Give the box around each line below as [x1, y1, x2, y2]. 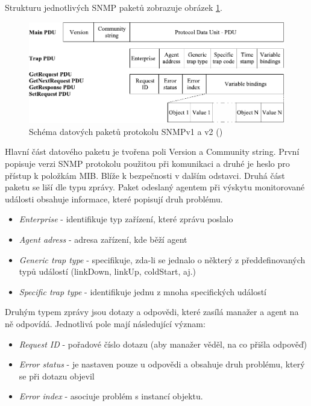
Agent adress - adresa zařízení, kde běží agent [19, 233, 187, 245]
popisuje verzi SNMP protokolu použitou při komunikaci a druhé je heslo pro [5, 157, 290, 169]
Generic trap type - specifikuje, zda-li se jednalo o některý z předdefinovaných [19, 253, 306, 266]
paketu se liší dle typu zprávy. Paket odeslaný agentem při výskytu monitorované [5, 181, 305, 193]
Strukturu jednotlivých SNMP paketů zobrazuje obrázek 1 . [5, 1, 222, 13]
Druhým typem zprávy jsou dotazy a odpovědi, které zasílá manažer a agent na [5, 305, 299, 318]
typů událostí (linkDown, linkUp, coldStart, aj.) [19, 265, 196, 278]
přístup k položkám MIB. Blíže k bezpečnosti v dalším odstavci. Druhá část [5, 169, 285, 181]
